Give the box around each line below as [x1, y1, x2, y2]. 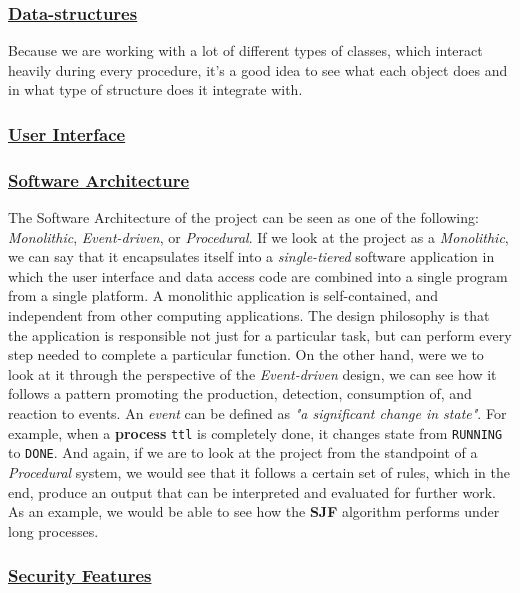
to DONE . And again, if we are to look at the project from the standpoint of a [8, 442, 478, 463]
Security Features [8, 563, 152, 588]
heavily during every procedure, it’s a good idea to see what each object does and [8, 59, 508, 80]
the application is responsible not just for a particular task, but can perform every [8, 324, 512, 345]
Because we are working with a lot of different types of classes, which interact [8, 40, 483, 61]
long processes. [8, 520, 99, 541]
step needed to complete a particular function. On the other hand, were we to [8, 344, 484, 365]
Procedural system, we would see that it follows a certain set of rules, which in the [8, 461, 510, 482]
